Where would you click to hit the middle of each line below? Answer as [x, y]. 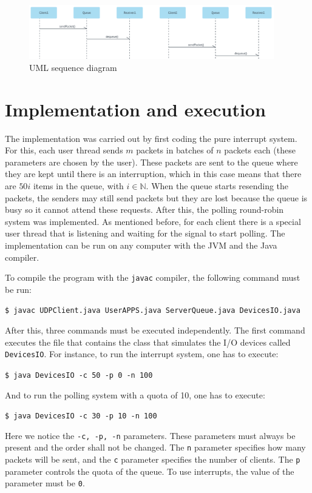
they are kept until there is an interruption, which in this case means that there [153, 174]
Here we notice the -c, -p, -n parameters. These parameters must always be [150, 435]
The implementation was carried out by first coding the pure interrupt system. [151, 138]
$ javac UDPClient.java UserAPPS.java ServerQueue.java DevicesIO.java [153, 311]
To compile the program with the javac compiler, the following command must [153, 277]
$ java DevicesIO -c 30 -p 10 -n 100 [81, 416]
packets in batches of [175, 150]
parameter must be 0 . [45, 483]
